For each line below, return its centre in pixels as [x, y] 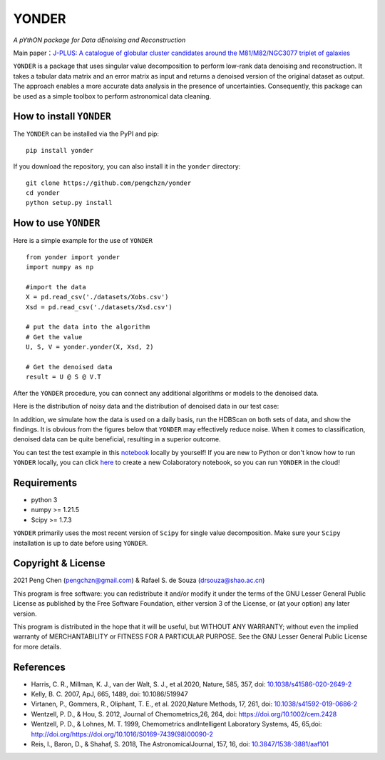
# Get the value [54, 337]
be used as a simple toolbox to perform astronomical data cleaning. [112, 96]
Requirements [45, 482]
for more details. [37, 646]
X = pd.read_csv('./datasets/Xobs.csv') [97, 297]
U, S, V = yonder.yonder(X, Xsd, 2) [90, 347]
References [39, 667]
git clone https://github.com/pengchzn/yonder [109, 183]
